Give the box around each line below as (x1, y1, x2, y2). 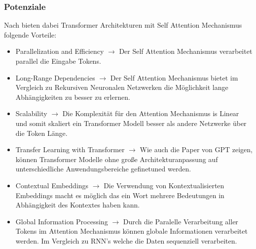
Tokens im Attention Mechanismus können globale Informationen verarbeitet (15, 226, 248, 236)
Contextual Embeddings (15, 180, 89, 190)
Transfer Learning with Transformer (15, 144, 125, 155)
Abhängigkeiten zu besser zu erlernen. (15, 91, 130, 102)
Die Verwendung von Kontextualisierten (104, 180, 224, 190)
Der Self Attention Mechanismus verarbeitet (119, 46, 253, 56)
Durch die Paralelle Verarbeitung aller (123, 216, 238, 226)
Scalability (15, 108, 47, 119)
